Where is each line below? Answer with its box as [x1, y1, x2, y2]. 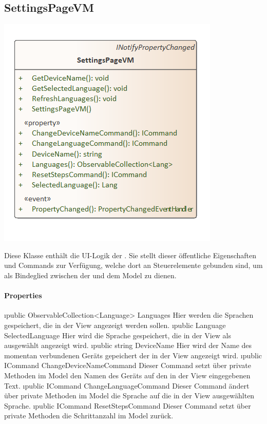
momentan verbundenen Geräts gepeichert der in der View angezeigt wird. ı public [4, 350, 262, 360]
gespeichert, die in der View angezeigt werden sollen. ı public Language [4, 319, 226, 330]
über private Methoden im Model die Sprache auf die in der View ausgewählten [4, 390, 255, 401]
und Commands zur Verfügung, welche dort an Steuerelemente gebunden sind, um [4, 260, 263, 271]
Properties [4, 290, 42, 301]
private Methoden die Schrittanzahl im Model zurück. [4, 410, 174, 421]
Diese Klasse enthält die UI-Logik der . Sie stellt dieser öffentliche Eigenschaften [4, 249, 257, 260]
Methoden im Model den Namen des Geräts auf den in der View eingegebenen [4, 370, 251, 380]
